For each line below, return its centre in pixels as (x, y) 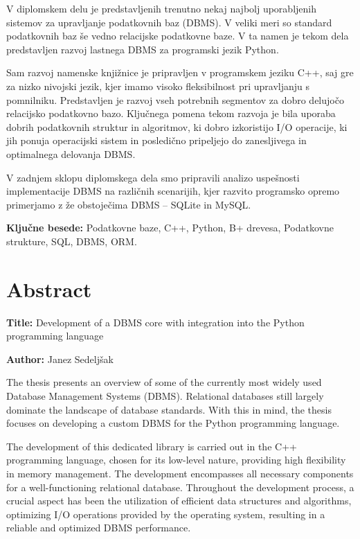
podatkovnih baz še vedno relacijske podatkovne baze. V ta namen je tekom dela (178, 36)
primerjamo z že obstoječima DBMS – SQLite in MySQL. (129, 204)
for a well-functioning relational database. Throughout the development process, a (180, 487)
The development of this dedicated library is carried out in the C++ (152, 446)
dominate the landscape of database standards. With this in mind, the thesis (169, 409)
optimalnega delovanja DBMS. (71, 153)
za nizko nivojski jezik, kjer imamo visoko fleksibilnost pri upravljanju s (158, 86)
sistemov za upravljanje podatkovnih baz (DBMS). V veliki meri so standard (169, 22)
